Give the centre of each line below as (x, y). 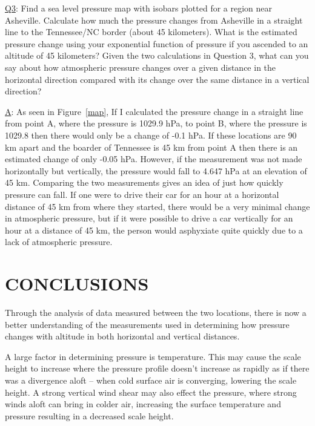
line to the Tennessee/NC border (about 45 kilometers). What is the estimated (151, 32)
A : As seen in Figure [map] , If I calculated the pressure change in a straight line (154, 111)
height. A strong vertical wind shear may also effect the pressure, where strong (151, 392)
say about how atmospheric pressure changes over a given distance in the (141, 67)
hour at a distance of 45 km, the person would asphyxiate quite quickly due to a (154, 230)
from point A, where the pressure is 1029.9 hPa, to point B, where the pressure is (156, 123)
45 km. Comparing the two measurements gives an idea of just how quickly (144, 182)
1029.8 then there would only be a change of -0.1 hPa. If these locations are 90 (151, 135)
